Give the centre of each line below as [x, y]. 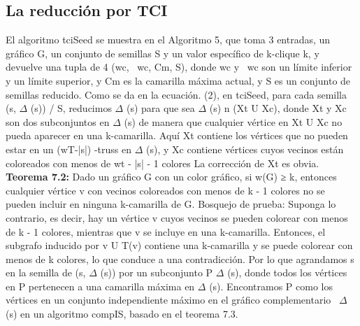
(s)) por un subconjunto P [157, 272]
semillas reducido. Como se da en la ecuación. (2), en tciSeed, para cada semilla [176, 94]
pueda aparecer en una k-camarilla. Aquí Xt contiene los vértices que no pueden [177, 135]
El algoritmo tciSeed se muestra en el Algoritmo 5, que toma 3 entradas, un [168, 40]
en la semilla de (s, [46, 272]
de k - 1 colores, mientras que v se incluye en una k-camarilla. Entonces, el [166, 231]
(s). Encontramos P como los [271, 286]
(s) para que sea [160, 108]
